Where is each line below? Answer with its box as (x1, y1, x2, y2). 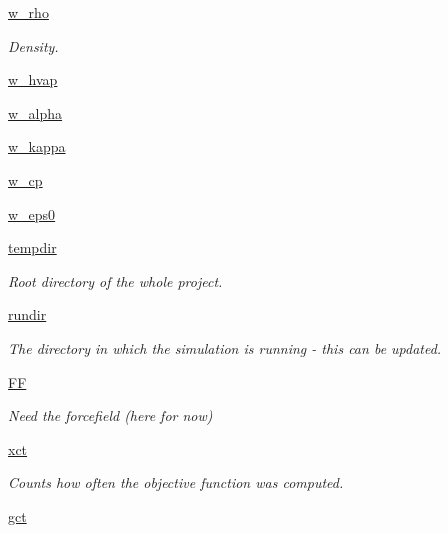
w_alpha (8, 102, 63, 123)
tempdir (8, 237, 57, 258)
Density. (8, 35, 59, 56)
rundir (8, 304, 47, 325)
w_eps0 (8, 203, 56, 224)
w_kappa (8, 136, 66, 157)
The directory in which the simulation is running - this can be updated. (8, 337, 442, 358)
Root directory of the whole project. (8, 270, 223, 291)
